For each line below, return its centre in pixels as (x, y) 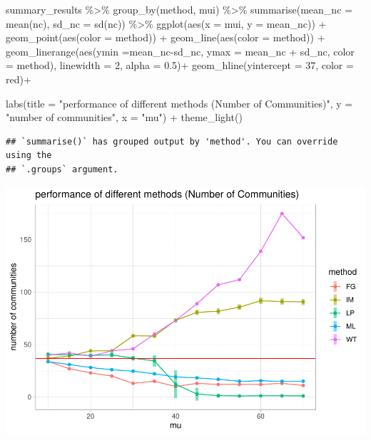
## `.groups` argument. (62, 169)
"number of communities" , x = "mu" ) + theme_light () (124, 117)
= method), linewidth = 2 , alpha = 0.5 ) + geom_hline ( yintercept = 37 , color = (180, 65)
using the (29, 156)
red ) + (19, 79)
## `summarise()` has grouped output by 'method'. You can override (172, 141)
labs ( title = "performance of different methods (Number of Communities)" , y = (179, 103)
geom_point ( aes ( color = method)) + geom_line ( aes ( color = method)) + (166, 37)
